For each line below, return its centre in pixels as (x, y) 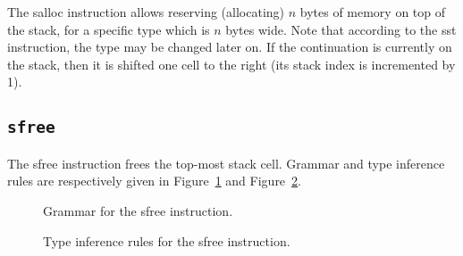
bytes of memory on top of (373, 12)
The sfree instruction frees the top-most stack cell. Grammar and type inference (226, 163)
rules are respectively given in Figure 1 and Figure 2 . (154, 181)
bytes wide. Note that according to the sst (341, 29)
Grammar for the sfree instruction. (138, 210)
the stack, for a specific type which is (109, 29)
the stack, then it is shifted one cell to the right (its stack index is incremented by (231, 64)
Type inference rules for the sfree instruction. (167, 240)
